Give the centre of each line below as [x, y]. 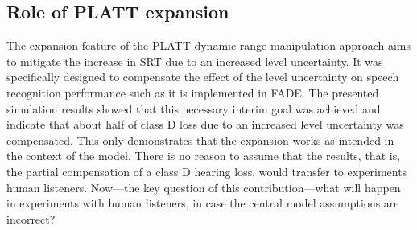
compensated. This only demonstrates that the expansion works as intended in [200, 140]
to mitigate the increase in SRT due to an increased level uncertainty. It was [195, 61]
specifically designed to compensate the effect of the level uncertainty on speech [203, 77]
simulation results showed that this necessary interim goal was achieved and [194, 108]
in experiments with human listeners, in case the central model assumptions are [203, 203]
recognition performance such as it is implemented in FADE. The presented [193, 92]
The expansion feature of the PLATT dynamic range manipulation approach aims [208, 45]
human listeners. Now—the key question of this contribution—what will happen [204, 187]
